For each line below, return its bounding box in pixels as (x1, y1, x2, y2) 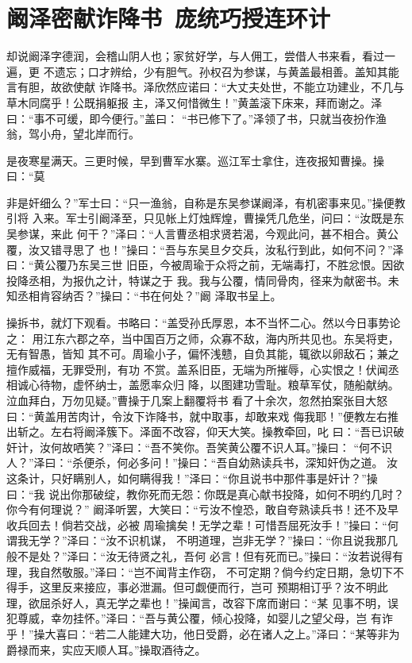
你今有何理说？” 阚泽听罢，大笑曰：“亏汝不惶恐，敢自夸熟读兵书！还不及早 (6, 501, 399, 518)
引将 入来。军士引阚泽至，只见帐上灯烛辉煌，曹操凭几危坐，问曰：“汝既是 (6, 210, 394, 226)
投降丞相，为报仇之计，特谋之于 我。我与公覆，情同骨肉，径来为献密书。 (6, 272, 388, 288)
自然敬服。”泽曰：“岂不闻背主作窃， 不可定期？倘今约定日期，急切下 (39, 563, 393, 580)
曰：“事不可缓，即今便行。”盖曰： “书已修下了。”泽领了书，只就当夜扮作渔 (6, 110, 387, 126)
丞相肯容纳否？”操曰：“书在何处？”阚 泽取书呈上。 (17, 287, 282, 304)
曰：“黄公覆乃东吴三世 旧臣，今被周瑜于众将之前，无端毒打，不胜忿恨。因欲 (6, 256, 405, 273)
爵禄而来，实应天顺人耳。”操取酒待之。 (6, 641, 206, 657)
